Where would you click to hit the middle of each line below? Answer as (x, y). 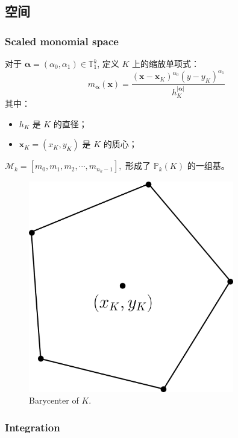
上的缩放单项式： (166, 63)
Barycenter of (54, 400)
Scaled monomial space (62, 41)
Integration (33, 427)
